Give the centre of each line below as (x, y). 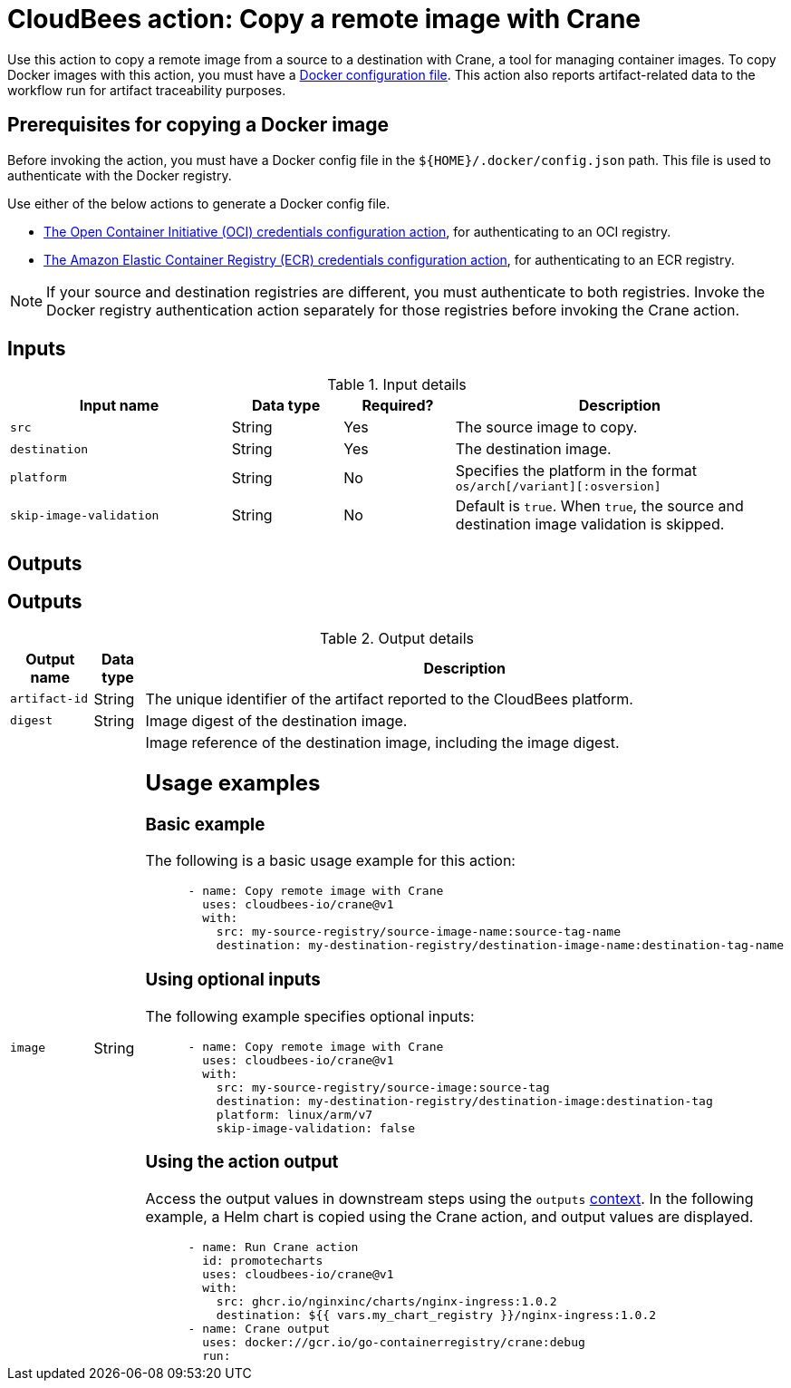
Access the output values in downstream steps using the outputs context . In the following (449, 1199)
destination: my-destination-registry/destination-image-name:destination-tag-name (500, 946)
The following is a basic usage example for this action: (330, 861)
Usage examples (233, 782)
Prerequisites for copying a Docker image (198, 125)
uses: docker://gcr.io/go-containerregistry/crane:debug (394, 1343)
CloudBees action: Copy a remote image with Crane (324, 19)
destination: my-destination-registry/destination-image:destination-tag (464, 1101)
